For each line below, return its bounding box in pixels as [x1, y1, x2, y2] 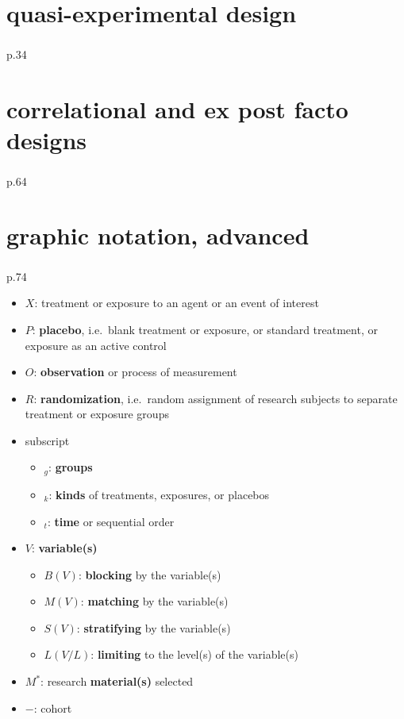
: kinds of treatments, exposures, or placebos [48, 486, 270, 502]
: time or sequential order [47, 513, 175, 529]
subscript [25, 432, 70, 448]
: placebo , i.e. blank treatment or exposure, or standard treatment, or [32, 321, 378, 337]
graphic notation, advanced [6, 219, 310, 252]
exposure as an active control [25, 336, 167, 353]
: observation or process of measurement [33, 363, 237, 380]
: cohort [33, 699, 72, 716]
